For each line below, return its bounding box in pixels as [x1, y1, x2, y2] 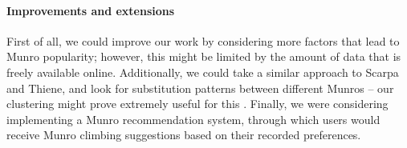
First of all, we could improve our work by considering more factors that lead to [6, 32, 400, 49]
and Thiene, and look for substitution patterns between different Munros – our [6, 79, 394, 96]
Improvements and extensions [6, 2, 175, 18]
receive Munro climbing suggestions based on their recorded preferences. [6, 126, 361, 143]
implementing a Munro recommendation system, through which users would [6, 110, 381, 127]
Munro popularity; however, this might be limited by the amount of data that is [6, 48, 401, 65]
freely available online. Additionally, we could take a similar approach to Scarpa [6, 63, 399, 80]
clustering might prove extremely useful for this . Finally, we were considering [6, 95, 389, 112]
